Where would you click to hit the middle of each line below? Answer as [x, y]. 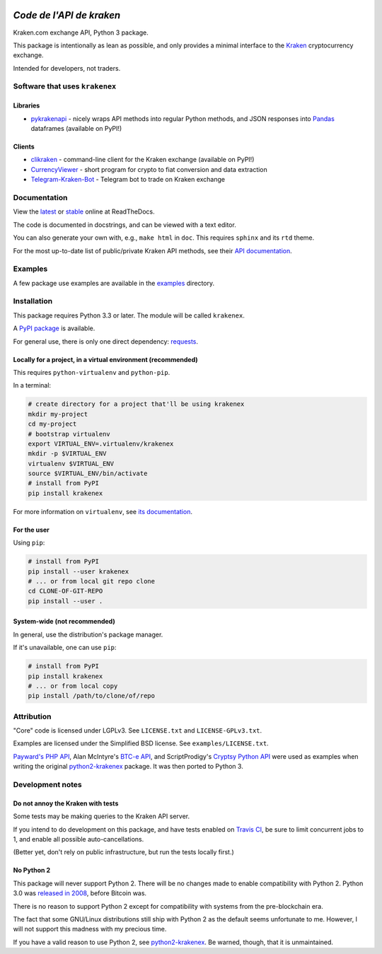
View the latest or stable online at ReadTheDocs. [84, 211]
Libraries [27, 105]
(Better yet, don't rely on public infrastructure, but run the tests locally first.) [124, 852]
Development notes [47, 784]
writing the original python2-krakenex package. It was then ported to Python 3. [128, 767]
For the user [31, 530]
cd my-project [52, 424]
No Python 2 [32, 871]
